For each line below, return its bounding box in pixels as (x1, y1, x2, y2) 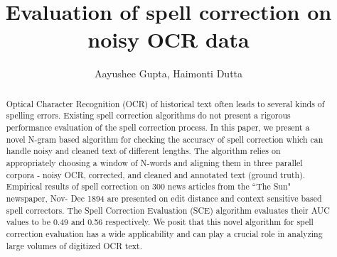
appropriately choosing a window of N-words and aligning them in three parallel (6, 156, 303, 168)
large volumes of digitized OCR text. (6, 239, 142, 251)
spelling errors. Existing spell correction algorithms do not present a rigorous (6, 109, 291, 121)
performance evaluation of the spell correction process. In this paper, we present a (6, 121, 310, 133)
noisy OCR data (87, 25, 250, 54)
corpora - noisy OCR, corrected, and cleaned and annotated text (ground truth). (6, 168, 306, 180)
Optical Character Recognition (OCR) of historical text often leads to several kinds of (6, 97, 325, 109)
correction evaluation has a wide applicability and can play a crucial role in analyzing (6, 227, 323, 239)
